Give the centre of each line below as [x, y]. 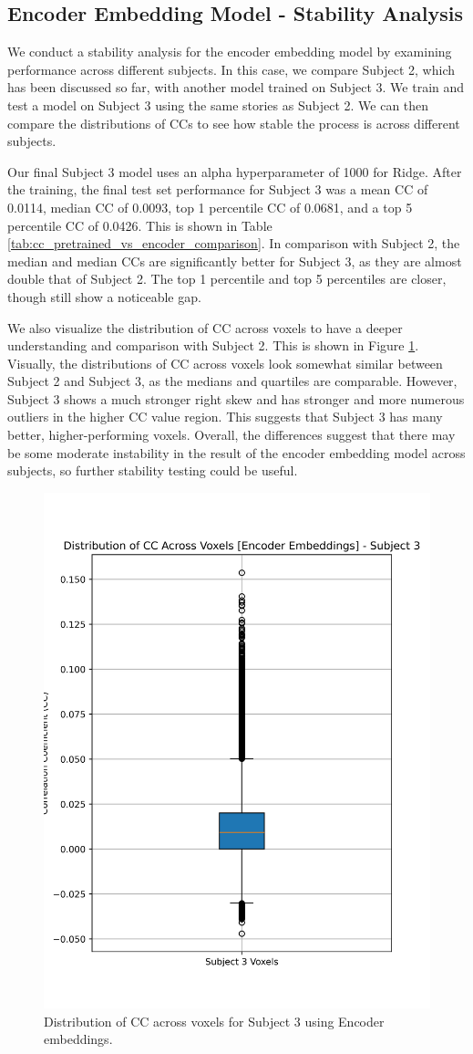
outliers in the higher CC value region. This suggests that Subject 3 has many [225, 417]
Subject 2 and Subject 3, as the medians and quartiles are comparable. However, [232, 381]
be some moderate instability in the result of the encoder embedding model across [236, 452]
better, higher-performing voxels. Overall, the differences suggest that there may [231, 435]
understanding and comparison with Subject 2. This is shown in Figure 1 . [213, 345]
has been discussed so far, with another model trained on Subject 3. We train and [236, 87]
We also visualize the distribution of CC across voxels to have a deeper [205, 327]
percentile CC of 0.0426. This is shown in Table [140, 225]
